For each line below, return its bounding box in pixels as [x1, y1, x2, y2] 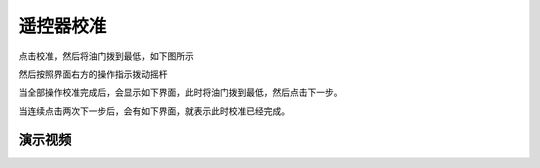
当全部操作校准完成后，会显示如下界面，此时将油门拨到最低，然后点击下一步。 [18, 86, 343, 99]
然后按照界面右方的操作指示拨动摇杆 [18, 68, 168, 80]
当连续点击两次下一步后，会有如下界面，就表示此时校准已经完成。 [18, 105, 290, 117]
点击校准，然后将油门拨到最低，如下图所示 [18, 50, 194, 62]
